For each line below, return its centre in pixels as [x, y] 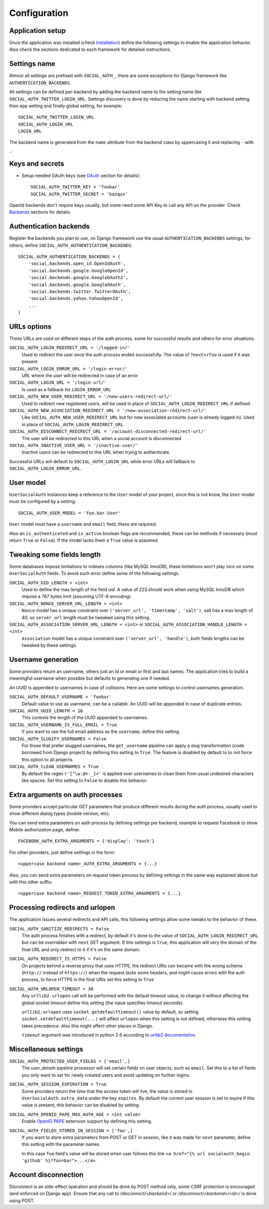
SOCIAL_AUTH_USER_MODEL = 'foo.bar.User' [69, 513]
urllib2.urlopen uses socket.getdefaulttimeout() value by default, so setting [110, 1012]
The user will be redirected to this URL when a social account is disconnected [101, 438]
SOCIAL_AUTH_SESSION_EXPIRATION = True [58, 1084]
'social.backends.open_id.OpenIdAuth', [77, 264]
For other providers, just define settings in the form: [62, 852]
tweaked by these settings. [49, 645]
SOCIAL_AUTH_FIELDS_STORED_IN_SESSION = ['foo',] [71, 1131]
